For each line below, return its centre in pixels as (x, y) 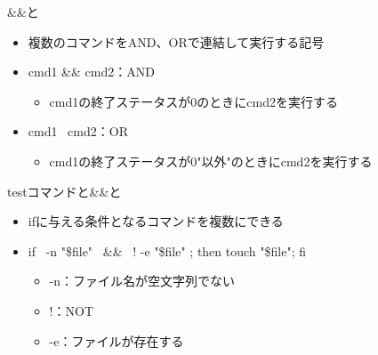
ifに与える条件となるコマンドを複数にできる (156, 221)
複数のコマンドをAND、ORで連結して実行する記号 (176, 41)
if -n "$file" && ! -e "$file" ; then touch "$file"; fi (167, 250)
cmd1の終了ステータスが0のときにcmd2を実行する (193, 101)
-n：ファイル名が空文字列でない (142, 281)
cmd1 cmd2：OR (78, 131)
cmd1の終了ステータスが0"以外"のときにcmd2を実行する (211, 161)
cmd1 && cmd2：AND (91, 72)
